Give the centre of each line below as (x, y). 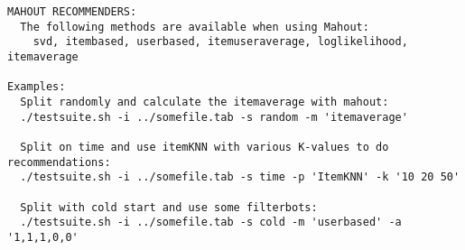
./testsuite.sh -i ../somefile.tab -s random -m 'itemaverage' (214, 117)
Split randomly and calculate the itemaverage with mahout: (205, 102)
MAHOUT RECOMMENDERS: (72, 12)
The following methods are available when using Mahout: (195, 27)
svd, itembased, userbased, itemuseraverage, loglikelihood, (220, 42)
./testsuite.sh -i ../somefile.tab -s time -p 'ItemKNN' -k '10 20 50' (240, 177)
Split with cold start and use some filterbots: (169, 207)
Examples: (37, 87)
